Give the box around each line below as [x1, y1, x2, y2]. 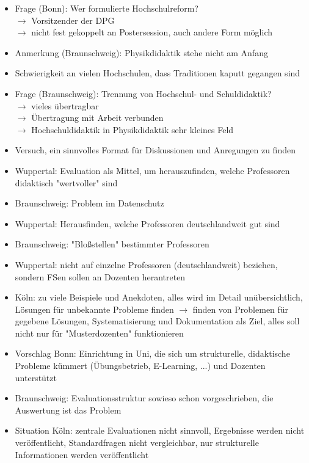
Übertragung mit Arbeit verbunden [31, 111, 164, 124]
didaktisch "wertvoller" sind [15, 176, 118, 189]
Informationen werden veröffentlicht [15, 448, 149, 461]
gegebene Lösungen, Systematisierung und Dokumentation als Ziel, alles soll [15, 315, 300, 327]
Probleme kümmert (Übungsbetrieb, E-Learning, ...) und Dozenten [15, 359, 266, 372]
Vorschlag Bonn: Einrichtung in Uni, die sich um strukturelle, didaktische [15, 347, 290, 360]
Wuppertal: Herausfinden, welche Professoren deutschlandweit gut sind [15, 217, 280, 230]
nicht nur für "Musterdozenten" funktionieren [15, 326, 184, 339]
